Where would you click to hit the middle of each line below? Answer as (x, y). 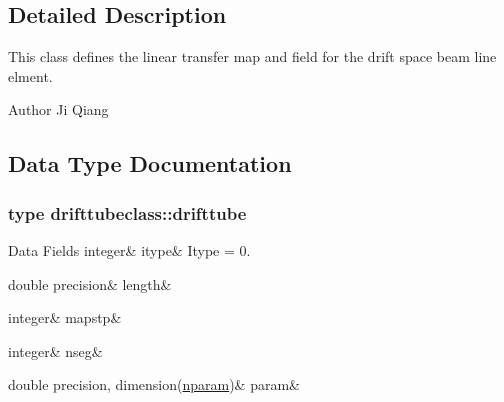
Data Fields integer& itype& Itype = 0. (129, 249)
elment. (30, 75)
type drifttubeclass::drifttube (127, 212)
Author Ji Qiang (58, 109)
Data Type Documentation (150, 163)
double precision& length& (90, 283)
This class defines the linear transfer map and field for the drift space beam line (252, 56)
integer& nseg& (55, 350)
